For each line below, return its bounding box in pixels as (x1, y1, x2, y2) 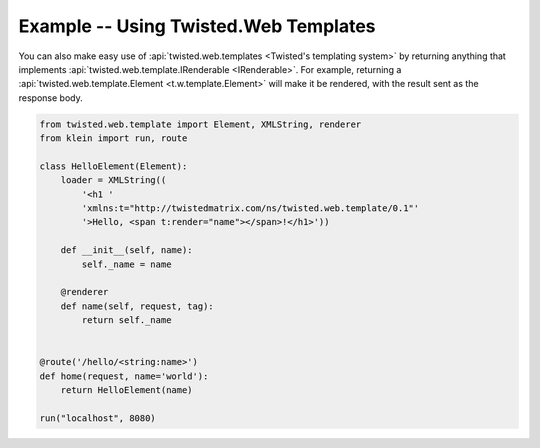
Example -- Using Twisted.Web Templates (18, 15, 376, 37)
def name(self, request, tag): (60, 300, 214, 312)
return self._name (81, 315, 172, 326)
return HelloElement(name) (60, 385, 194, 396)
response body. (18, 91, 84, 104)
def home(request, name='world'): (39, 370, 209, 382)
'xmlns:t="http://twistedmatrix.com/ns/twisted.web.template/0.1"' (81, 203, 420, 214)
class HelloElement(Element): (39, 160, 188, 172)
